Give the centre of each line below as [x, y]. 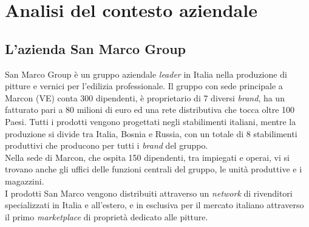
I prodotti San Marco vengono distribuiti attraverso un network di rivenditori [149, 193]
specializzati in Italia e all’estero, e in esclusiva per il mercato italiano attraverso [154, 205]
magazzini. [25, 181]
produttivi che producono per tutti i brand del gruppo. [107, 145]
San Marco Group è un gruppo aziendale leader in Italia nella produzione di [146, 74]
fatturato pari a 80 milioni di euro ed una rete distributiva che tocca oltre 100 [150, 110]
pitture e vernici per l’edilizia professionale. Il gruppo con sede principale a [144, 86]
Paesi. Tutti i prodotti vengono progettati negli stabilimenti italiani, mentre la [151, 121]
